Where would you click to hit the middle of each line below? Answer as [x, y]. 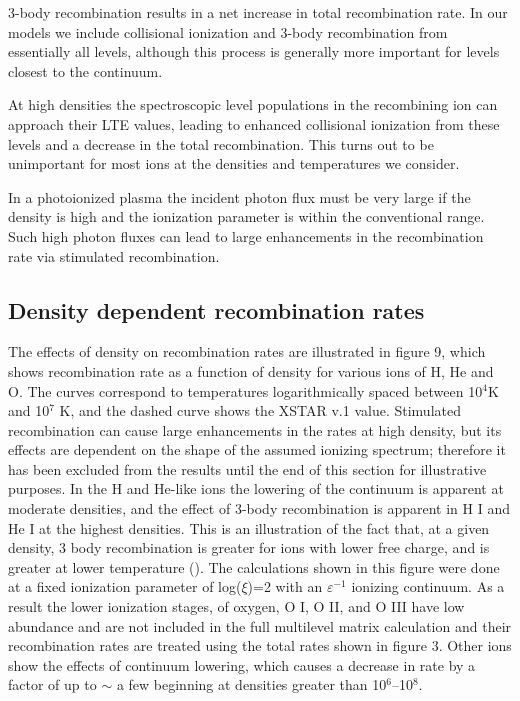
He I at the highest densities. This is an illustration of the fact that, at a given [249, 527]
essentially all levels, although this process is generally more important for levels [254, 51]
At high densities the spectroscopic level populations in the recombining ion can [253, 104]
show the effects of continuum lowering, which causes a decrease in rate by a [242, 664]
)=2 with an [285, 586]
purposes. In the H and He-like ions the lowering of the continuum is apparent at [256, 488]
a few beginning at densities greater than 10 [251, 684]
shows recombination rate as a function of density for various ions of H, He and [251, 370]
